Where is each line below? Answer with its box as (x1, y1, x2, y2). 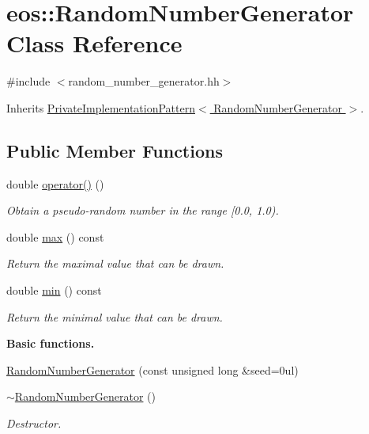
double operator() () (6, 175, 104, 192)
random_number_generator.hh (68, 73, 220, 89)
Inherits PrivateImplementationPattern (6, 99, 195, 116)
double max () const (6, 228, 104, 245)
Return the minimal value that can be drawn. (6, 308, 223, 325)
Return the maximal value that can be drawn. (6, 255, 224, 272)
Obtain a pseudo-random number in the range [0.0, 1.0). (6, 202, 279, 219)
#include (6, 73, 51, 89)
